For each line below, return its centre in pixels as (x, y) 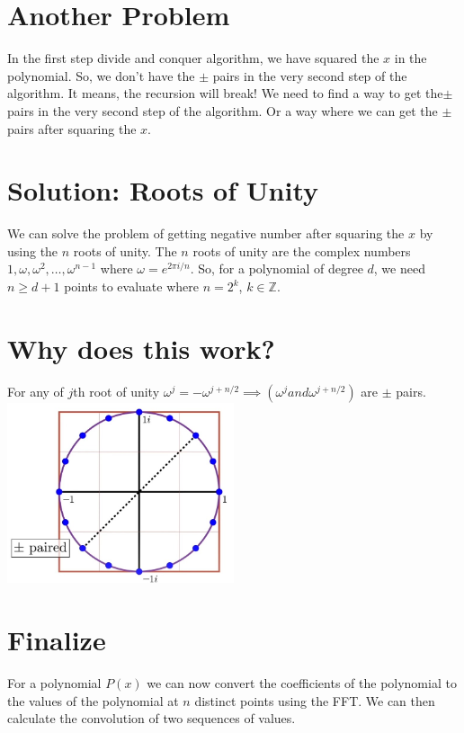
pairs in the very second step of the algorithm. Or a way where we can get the (223, 110)
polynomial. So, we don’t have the (101, 75)
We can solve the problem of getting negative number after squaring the (206, 233)
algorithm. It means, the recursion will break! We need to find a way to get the (225, 93)
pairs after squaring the (72, 128)
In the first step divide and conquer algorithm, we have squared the (193, 58)
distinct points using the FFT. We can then (315, 700)
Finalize (57, 640)
